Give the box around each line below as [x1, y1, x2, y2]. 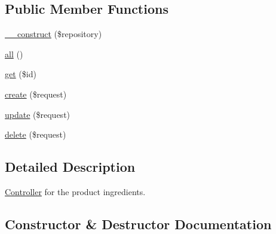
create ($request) [5, 87, 67, 100]
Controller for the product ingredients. [5, 185, 146, 197]
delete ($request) [5, 128, 66, 141]
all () [5, 47, 23, 60]
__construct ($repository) [5, 28, 102, 40]
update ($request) [5, 108, 70, 120]
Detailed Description [5, 157, 136, 176]
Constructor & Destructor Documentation [5, 214, 272, 233]
